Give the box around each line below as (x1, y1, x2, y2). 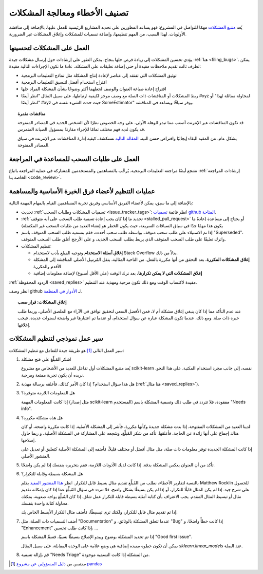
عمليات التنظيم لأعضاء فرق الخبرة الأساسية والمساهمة (9, 187, 155, 196)
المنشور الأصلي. (21, 453, 51, 459)
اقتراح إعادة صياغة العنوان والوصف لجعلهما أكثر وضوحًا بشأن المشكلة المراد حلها (21, 86, 167, 92)
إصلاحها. (21, 437, 36, 443)
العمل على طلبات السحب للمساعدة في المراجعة (9, 155, 140, 163)
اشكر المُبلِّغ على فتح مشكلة (21, 356, 72, 362)
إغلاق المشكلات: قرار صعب (18, 299, 67, 305)
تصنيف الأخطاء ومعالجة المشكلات (9, 7, 129, 18)
